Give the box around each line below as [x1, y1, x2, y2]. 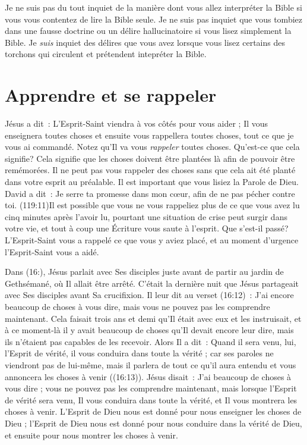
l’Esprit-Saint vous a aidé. [5, 245, 99, 258]
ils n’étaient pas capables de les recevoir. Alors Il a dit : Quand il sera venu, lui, [5, 335, 296, 347]
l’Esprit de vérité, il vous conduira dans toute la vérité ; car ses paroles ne [5, 347, 274, 359]
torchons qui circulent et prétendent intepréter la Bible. [5, 48, 207, 60]
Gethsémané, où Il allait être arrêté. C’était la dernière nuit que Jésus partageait [5, 277, 299, 289]
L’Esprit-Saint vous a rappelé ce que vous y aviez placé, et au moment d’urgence [5, 234, 299, 246]
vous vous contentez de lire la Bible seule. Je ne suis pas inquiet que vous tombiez [5, 12, 303, 25]
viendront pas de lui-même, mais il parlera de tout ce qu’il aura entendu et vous [5, 358, 296, 371]
